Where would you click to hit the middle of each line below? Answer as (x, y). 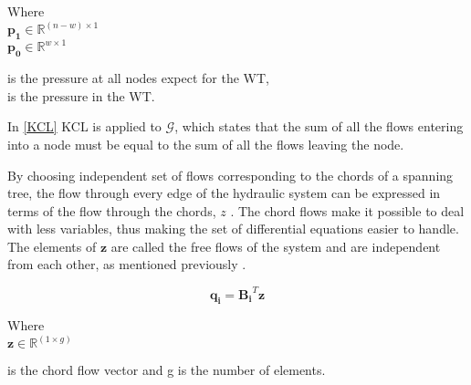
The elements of (52, 246)
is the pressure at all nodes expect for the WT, (139, 78)
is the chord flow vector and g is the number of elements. (167, 370)
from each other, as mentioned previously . (127, 264)
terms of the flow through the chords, (112, 210)
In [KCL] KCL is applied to (84, 126)
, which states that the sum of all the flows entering (319, 126)
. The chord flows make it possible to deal (347, 210)
